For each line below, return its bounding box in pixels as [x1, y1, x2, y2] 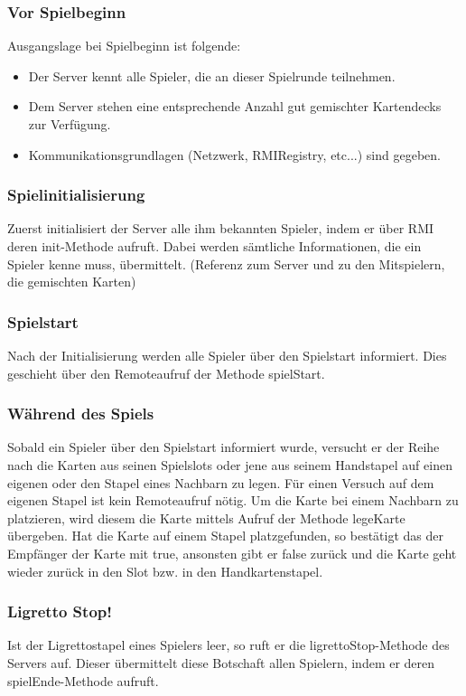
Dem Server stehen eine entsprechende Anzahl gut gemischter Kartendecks [28, 97, 442, 116]
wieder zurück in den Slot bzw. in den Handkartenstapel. [7, 561, 323, 580]
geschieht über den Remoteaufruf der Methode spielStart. [7, 363, 325, 382]
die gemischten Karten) [7, 272, 136, 291]
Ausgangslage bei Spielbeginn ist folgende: [7, 36, 241, 55]
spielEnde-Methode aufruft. [7, 671, 159, 690]
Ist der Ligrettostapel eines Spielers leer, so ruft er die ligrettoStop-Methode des [7, 635, 450, 654]
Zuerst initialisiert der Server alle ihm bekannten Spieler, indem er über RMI [7, 219, 434, 238]
